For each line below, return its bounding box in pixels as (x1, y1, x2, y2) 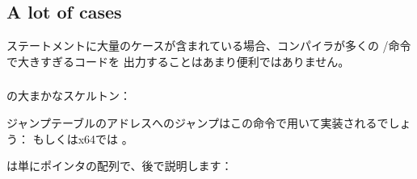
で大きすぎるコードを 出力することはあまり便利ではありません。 (6, 52, 350, 69)
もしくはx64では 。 (32, 130, 133, 147)
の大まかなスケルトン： (6, 87, 131, 104)
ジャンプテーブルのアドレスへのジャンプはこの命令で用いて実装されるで (6, 114, 389, 131)
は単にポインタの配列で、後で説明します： (6, 157, 233, 174)
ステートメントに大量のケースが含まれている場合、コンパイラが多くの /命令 (6, 37, 411, 54)
